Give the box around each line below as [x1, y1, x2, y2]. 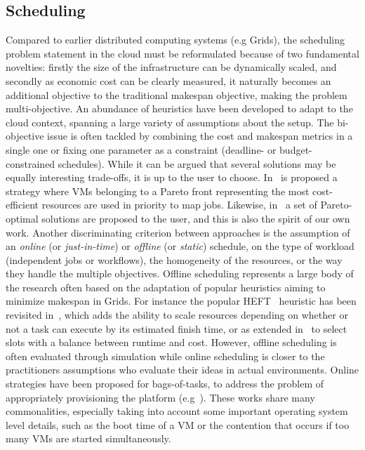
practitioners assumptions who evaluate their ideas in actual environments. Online [6, 362, 359, 377]
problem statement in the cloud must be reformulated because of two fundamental [6, 46, 359, 60]
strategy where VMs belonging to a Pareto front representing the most [6, 183, 310, 198]
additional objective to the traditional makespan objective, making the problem [6, 87, 347, 102]
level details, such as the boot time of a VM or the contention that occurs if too [6, 417, 350, 432]
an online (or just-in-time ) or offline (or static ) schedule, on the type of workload [6, 239, 354, 253]
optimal [6, 211, 39, 225]
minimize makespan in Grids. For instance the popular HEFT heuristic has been [6, 293, 357, 308]
